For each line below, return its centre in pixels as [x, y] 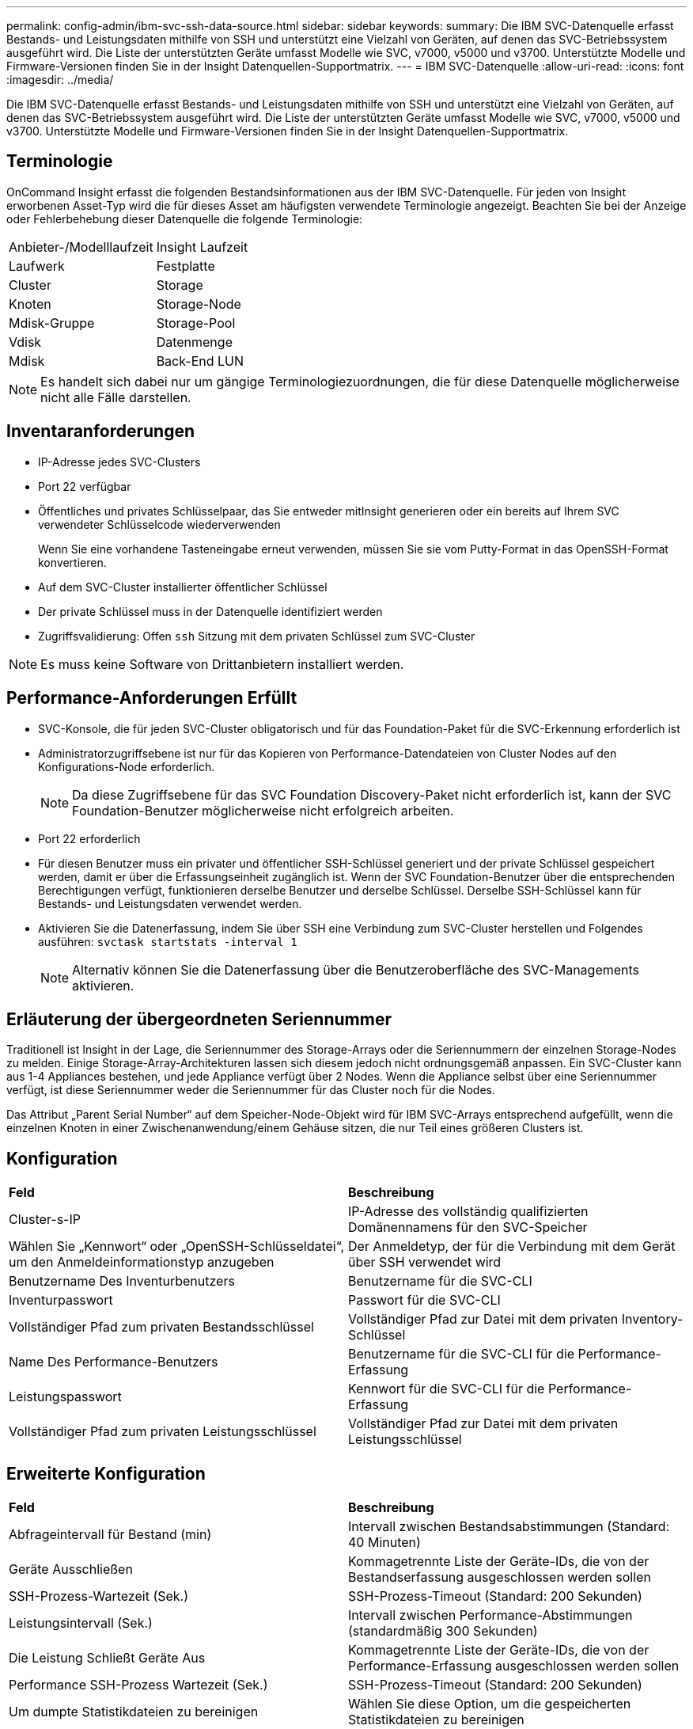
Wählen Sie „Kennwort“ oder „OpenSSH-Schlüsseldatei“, [177, 1246]
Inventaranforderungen [101, 431]
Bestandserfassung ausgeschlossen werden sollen [500, 1577]
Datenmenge [194, 342]
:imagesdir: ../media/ [60, 80]
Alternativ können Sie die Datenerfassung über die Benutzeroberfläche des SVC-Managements [356, 969]
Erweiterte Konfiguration [106, 1473]
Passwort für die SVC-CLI [424, 1300]
